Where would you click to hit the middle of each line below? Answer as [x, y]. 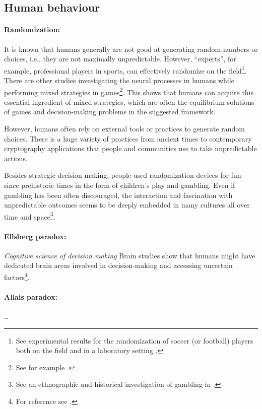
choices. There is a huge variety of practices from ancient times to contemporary [128, 138]
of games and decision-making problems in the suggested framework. [110, 112]
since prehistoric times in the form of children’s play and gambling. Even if [120, 185]
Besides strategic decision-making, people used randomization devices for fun [123, 175]
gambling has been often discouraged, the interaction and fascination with [118, 195]
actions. [16, 158]
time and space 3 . [30, 216]
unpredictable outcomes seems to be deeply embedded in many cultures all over [127, 205]
